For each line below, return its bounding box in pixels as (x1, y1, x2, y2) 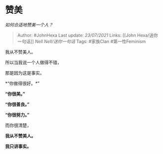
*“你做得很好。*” (5, 80, 40, 86)
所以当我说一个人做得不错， (5, 59, 62, 65)
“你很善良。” (5, 101, 30, 107)
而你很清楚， (5, 122, 31, 128)
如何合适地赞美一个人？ (5, 22, 53, 28)
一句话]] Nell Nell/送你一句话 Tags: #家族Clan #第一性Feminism (17, 38, 146, 44)
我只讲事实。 (5, 143, 31, 149)
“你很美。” (5, 91, 26, 97)
